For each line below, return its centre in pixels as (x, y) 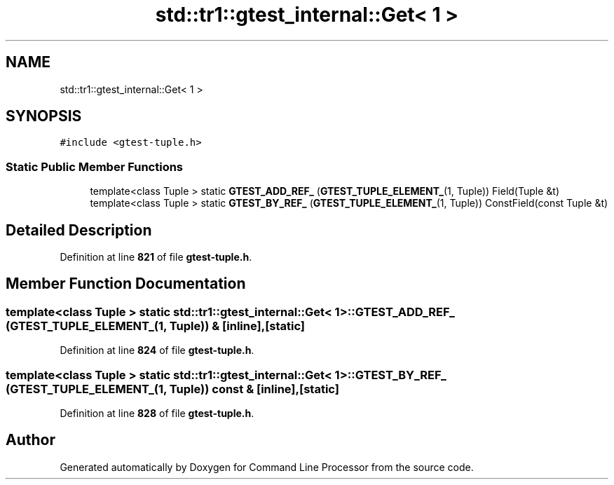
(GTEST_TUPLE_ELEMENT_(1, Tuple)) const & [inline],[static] (172, 389)
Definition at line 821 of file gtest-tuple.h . (156, 257)
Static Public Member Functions (95, 166)
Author (30, 440)
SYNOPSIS (44, 116)
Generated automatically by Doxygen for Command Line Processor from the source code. (267, 467)
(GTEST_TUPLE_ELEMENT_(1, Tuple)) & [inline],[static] (156, 326)
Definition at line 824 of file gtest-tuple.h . (157, 350)
